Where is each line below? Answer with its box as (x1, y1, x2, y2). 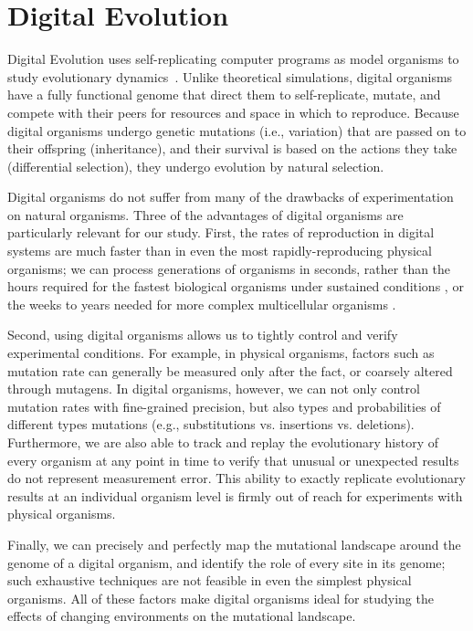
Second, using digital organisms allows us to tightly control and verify (7, 325, 398, 344)
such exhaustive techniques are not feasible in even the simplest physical (7, 571, 412, 590)
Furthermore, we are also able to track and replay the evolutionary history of (7, 433, 439, 451)
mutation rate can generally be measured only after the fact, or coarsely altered (7, 361, 453, 380)
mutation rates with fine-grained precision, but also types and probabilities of (7, 396, 441, 415)
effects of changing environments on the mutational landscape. (7, 606, 356, 626)
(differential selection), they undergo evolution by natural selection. (7, 156, 384, 175)
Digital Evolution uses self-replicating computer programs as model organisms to (7, 49, 459, 68)
